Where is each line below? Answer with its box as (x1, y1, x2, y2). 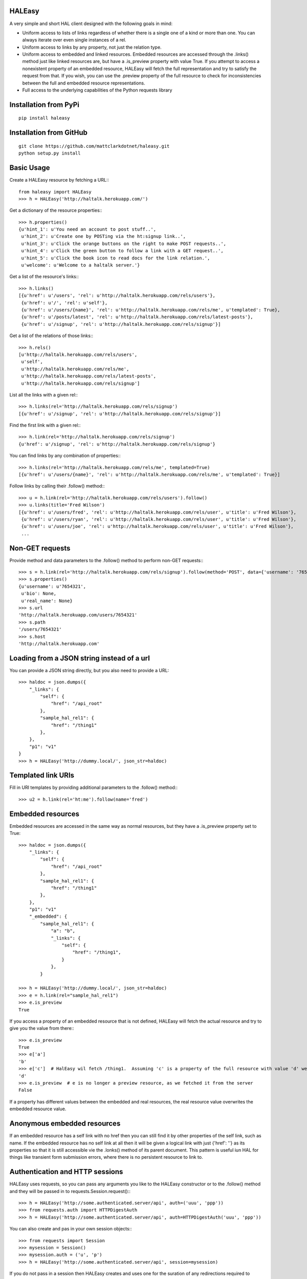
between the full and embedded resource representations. (22, 80, 145, 86)
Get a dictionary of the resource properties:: (9, 207, 102, 213)
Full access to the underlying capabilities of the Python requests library (22, 87, 172, 93)
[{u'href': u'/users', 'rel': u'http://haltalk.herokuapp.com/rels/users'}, (18, 293, 216, 299)
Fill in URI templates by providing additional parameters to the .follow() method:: (9, 784, 178, 790)
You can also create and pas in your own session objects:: (9, 1226, 133, 1232)
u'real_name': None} (21, 598, 73, 604)
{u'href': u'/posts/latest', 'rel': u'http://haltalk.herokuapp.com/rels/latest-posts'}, (21, 314, 253, 320)
